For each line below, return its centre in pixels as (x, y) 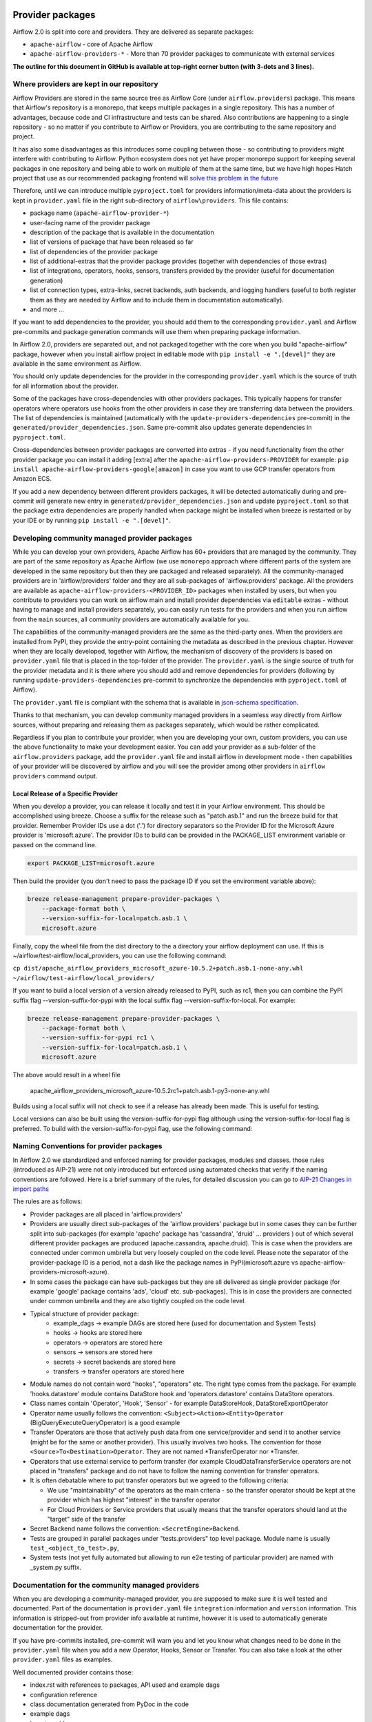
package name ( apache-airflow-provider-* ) (100, 213)
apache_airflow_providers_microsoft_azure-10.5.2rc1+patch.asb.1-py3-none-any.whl (150, 1090)
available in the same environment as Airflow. (77, 363)
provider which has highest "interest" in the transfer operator (134, 1500)
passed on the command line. (55, 844)
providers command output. (55, 776)
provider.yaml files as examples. (63, 1659)
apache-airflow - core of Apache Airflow (91, 44)
